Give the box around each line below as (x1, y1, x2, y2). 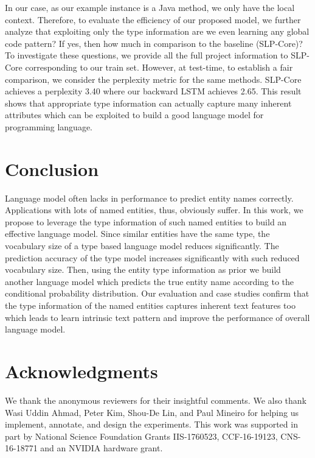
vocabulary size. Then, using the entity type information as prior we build (5, 263, 281, 276)
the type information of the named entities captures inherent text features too (5, 299, 296, 311)
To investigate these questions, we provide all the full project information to (5, 49, 288, 62)
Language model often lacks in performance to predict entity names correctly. (5, 191, 294, 204)
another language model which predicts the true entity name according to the (5, 275, 294, 287)
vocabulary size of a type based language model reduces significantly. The (5, 239, 279, 252)
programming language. (5, 120, 92, 133)
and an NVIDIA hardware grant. (40, 442, 163, 454)
